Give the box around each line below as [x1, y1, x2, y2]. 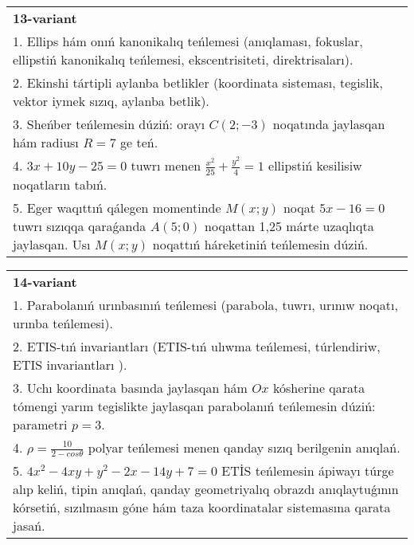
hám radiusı [13, 133, 79, 151]
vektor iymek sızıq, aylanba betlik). [13, 92, 209, 110]
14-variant [13, 272, 77, 291]
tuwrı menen [131, 156, 201, 174]
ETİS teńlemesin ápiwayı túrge [221, 461, 394, 480]
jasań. [13, 516, 45, 535]
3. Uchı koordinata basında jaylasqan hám [13, 378, 248, 397]
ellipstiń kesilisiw [268, 156, 362, 174]
